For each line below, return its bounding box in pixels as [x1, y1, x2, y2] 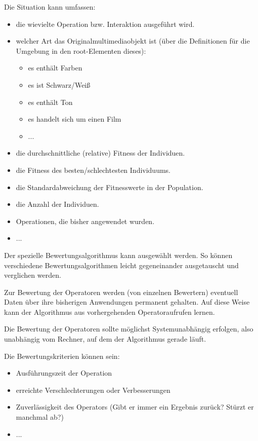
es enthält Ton [28, 96, 73, 107]
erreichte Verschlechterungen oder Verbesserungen [16, 384, 170, 395]
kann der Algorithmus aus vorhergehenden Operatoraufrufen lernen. [4, 306, 215, 317]
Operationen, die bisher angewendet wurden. [16, 215, 155, 226]
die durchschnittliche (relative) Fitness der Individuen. [16, 148, 185, 158]
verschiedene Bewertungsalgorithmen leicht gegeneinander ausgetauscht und [4, 260, 239, 270]
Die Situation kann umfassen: [4, 2, 96, 12]
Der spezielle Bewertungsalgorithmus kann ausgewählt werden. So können [4, 249, 233, 260]
